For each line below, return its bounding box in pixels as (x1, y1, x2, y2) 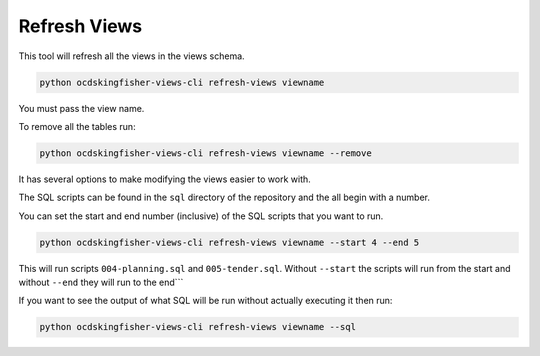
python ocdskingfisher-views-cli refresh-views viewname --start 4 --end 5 (39, 236, 420, 248)
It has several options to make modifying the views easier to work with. (18, 173, 312, 185)
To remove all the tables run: (18, 120, 136, 132)
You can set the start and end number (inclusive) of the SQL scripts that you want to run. (18, 210, 384, 222)
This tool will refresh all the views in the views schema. (18, 50, 245, 62)
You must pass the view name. (18, 102, 145, 114)
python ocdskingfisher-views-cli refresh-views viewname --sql (39, 321, 357, 333)
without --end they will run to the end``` (18, 276, 184, 289)
